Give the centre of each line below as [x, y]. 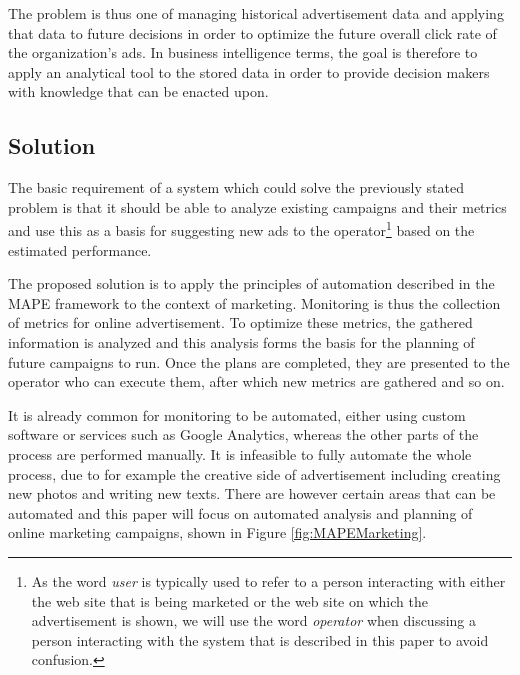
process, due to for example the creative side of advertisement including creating [254, 473]
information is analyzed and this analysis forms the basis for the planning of [241, 341]
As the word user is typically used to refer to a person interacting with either [268, 580]
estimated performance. [80, 249]
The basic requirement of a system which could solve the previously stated [236, 187]
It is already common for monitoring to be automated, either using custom [237, 414]
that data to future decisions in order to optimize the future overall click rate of [252, 32]
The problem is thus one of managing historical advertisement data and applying [256, 13]
